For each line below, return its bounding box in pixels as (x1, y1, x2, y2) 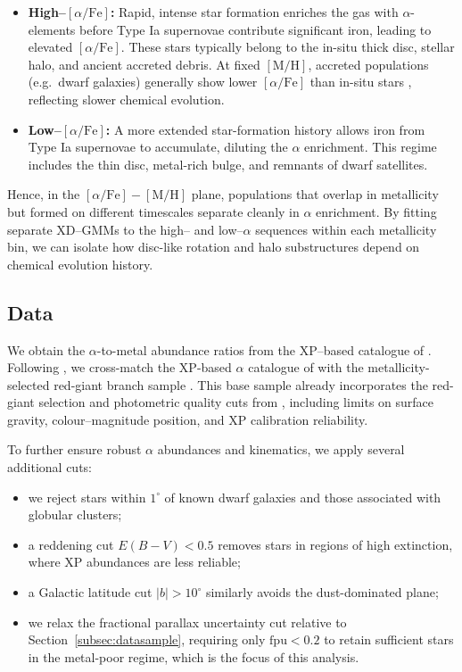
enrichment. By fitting (316, 202, 437, 220)
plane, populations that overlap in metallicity (191, 185, 439, 203)
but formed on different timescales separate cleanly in (7, 202, 300, 220)
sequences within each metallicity (255, 220, 437, 238)
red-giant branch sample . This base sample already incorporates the (54, 375, 428, 394)
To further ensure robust (7, 440, 142, 459)
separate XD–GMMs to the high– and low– (7, 220, 243, 238)
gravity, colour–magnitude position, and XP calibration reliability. (7, 410, 368, 428)
